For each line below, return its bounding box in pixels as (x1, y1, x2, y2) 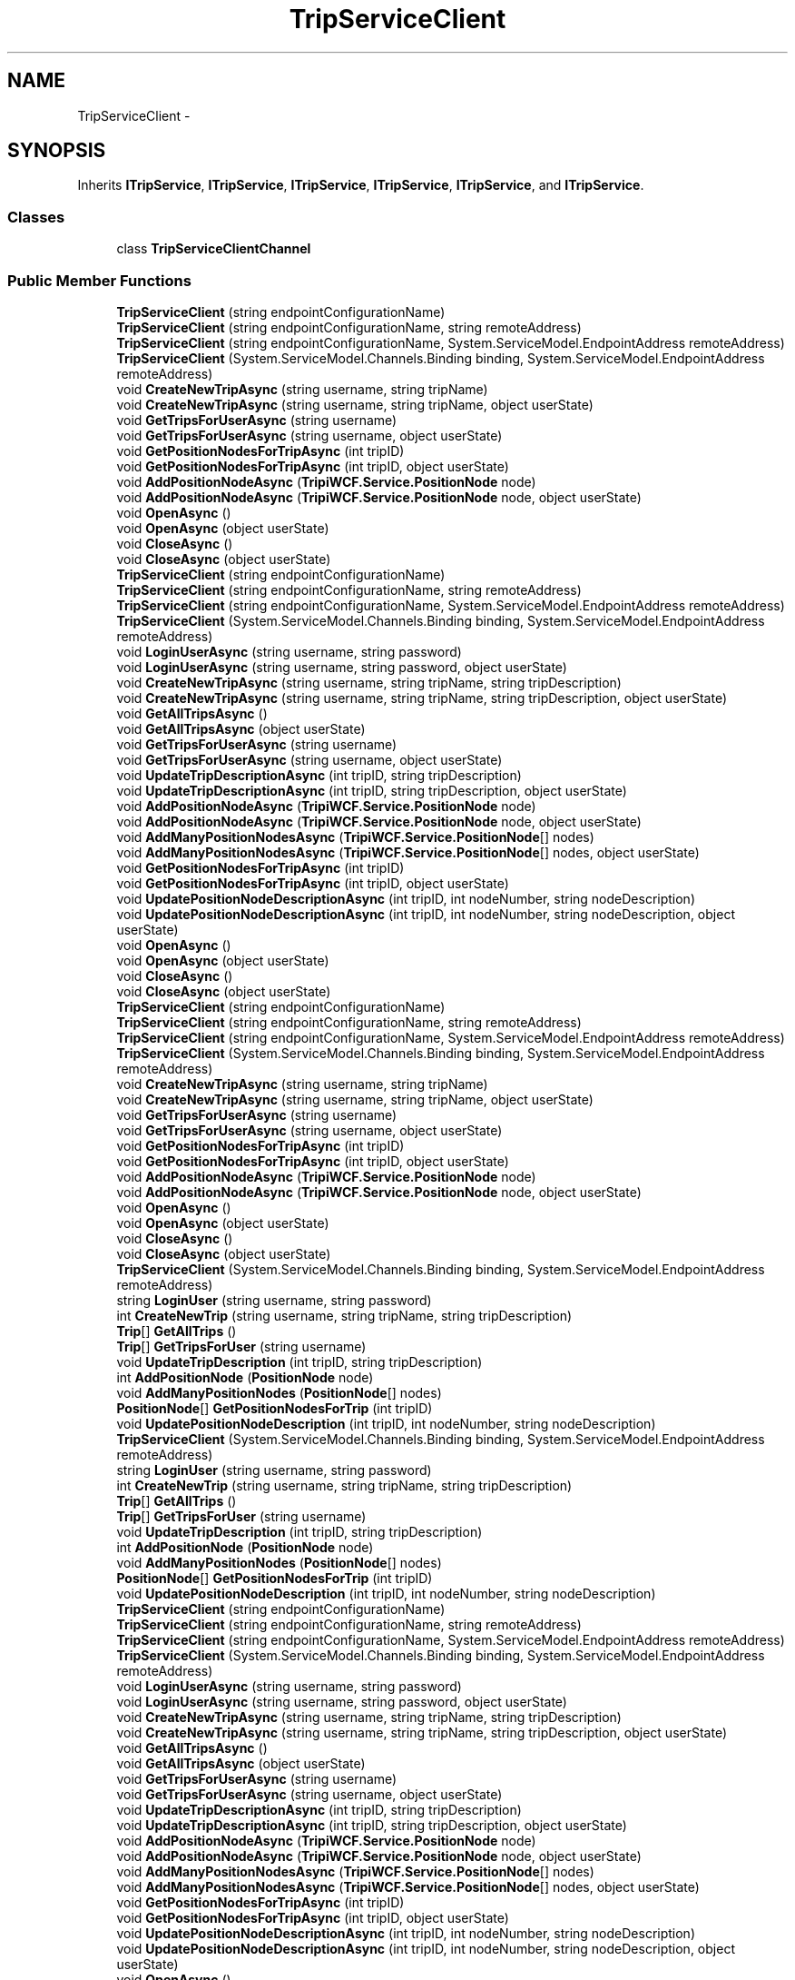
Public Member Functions (7, 271, 191, 290)
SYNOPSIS (7, 139, 106, 163)
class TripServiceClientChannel (116, 241, 311, 257)
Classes (7, 207, 65, 226)
